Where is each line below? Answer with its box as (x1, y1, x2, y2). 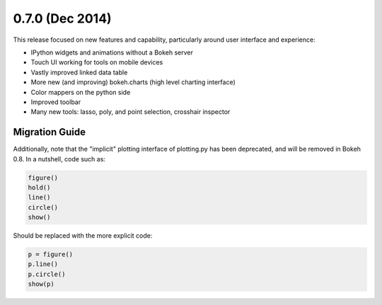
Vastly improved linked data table (30, 68, 128, 76)
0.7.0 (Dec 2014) (13, 11, 112, 26)
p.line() (28, 260, 59, 268)
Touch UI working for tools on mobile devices (30, 58, 163, 67)
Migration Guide (13, 126, 86, 138)
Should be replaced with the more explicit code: (13, 231, 153, 240)
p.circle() (28, 270, 66, 278)
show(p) (28, 280, 54, 288)
